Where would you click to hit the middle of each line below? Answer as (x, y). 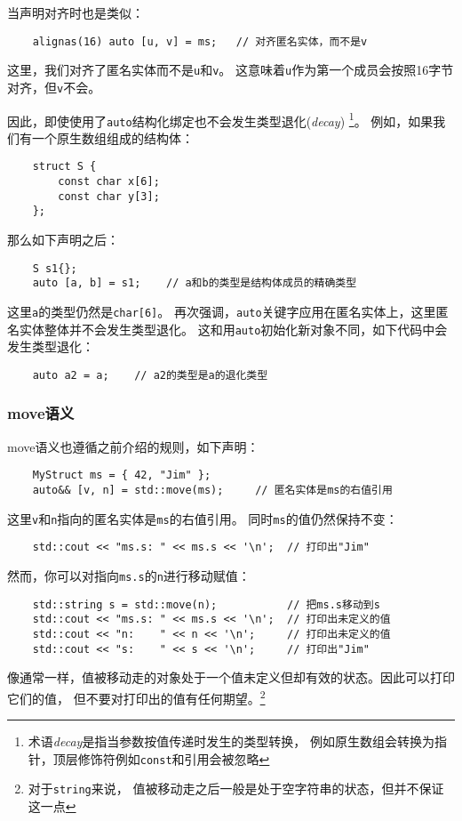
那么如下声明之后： (63, 240)
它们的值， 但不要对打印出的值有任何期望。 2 (136, 696)
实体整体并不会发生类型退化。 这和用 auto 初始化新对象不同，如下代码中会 (233, 329)
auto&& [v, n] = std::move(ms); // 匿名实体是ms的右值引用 (212, 491)
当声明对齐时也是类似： (76, 12)
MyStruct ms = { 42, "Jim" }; (122, 475)
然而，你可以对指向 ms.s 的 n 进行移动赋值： (129, 576)
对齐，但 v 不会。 (54, 87)
